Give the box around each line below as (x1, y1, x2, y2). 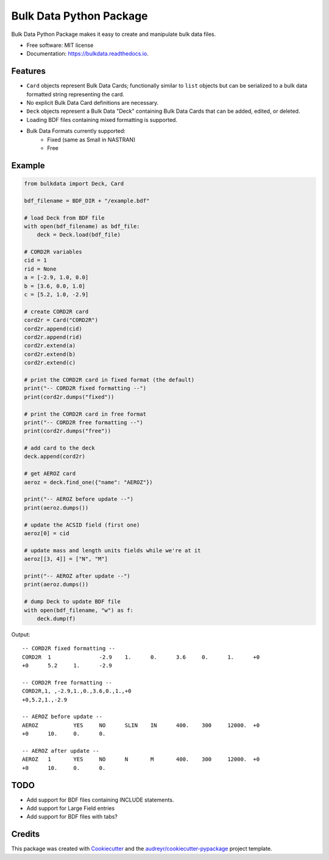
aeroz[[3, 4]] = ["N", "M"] (24, 555, 108, 563)
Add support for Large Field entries (26, 805, 115, 812)
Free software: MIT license (26, 41, 94, 49)
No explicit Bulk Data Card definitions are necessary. (26, 99, 159, 107)
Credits (11, 829, 40, 839)
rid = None (24, 265, 57, 272)
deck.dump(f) (37, 615, 76, 622)
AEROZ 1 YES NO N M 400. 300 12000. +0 (22, 756, 260, 763)
